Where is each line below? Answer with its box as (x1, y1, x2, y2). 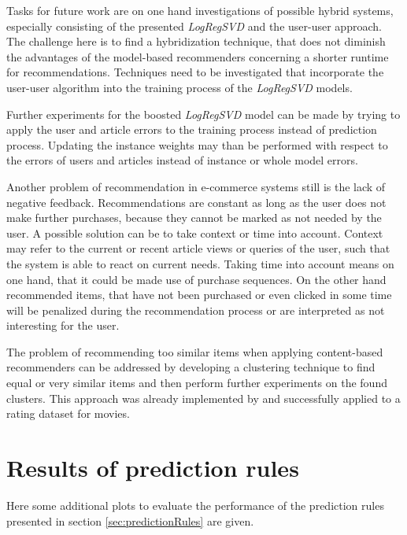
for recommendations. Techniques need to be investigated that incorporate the (6, 64, 384, 80)
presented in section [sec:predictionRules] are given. (6, 512, 254, 529)
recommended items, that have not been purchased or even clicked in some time (6, 286, 392, 303)
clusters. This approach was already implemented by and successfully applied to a (6, 389, 401, 406)
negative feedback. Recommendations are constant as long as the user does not (6, 194, 387, 210)
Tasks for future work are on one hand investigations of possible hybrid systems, (6, 2, 394, 18)
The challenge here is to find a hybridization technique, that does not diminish (6, 33, 386, 50)
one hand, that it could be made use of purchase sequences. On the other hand (6, 271, 387, 287)
